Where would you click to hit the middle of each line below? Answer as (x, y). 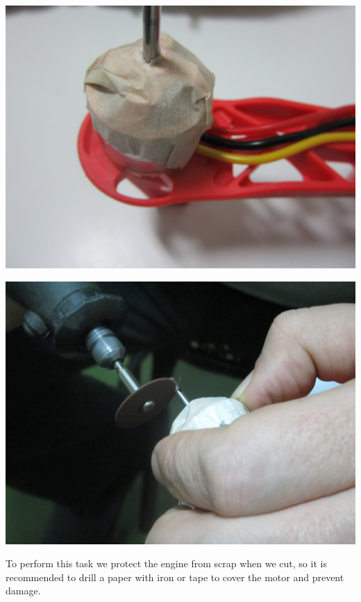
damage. (23, 591)
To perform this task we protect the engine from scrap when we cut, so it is (166, 563)
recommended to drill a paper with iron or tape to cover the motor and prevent (175, 577)
